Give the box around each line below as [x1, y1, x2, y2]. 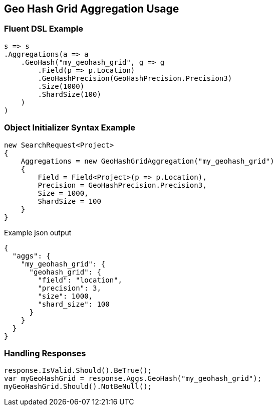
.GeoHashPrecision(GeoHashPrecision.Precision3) [38, 74, 232, 82]
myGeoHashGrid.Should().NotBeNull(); [4, 382, 152, 391]
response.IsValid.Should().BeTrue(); [4, 366, 152, 375]
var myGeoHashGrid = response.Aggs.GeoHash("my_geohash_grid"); [4, 374, 262, 383]
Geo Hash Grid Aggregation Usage [4, 3, 179, 15]
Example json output [4, 228, 72, 237]
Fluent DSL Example [4, 24, 83, 34]
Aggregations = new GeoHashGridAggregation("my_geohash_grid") [21, 157, 274, 165]
